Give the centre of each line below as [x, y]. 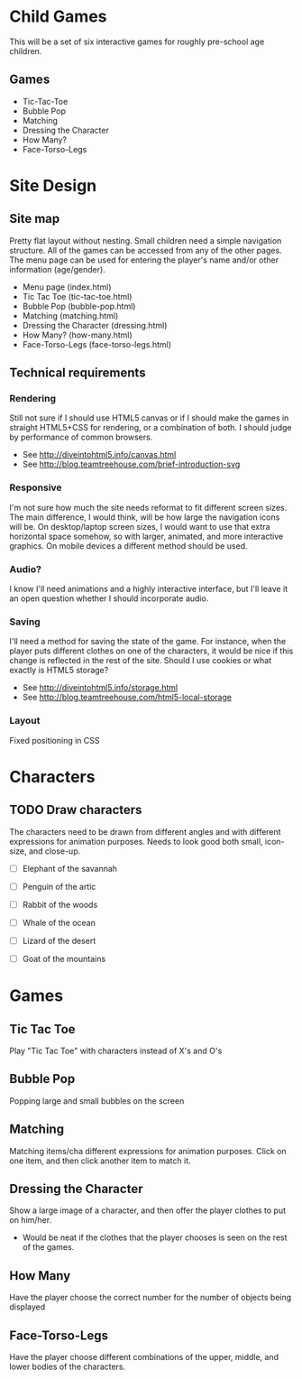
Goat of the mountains [64, 958]
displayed [27, 1307]
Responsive [36, 487]
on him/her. [31, 1220]
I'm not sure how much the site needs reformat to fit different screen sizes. [148, 507]
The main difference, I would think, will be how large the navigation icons [145, 517]
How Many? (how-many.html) [77, 335]
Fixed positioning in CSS [55, 740]
